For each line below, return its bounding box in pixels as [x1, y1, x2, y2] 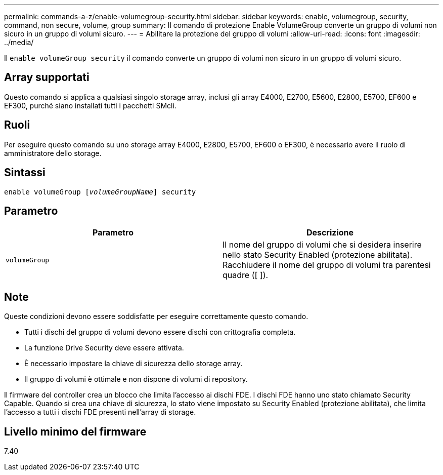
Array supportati [4, 71, 90, 84]
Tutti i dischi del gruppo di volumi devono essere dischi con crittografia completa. [24, 328, 296, 337]
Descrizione [306, 227, 354, 238]
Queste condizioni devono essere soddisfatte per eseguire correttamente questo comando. [4, 312, 308, 321]
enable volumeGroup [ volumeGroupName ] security [4, 187, 196, 196]
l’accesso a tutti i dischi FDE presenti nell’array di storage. [4, 408, 196, 417]
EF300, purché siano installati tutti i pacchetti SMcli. [4, 101, 176, 110]
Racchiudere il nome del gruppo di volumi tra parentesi [223, 260, 431, 270]
